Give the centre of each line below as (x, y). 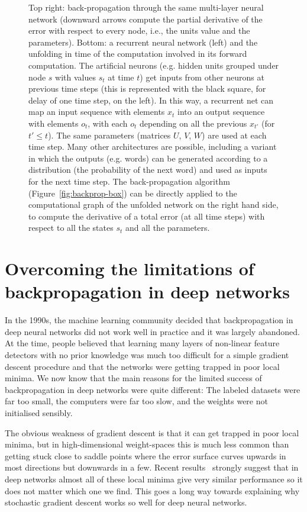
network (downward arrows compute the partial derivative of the (146, 19)
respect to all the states (71, 228)
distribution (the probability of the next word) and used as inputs (148, 170)
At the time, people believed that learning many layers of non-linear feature (142, 343)
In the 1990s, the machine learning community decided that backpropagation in (149, 320)
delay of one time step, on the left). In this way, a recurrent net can (151, 100)
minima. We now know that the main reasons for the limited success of (133, 378)
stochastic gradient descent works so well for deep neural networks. (126, 502)
